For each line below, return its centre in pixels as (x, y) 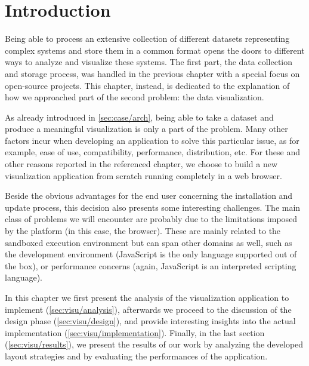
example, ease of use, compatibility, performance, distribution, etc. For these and (152, 152)
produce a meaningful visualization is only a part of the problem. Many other (146, 129)
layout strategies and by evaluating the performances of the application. (136, 356)
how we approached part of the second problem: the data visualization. (135, 97)
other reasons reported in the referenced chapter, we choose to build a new (141, 164)
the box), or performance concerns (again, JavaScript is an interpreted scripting (151, 265)
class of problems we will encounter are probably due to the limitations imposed (151, 219)
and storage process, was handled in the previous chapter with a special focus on (152, 73)
